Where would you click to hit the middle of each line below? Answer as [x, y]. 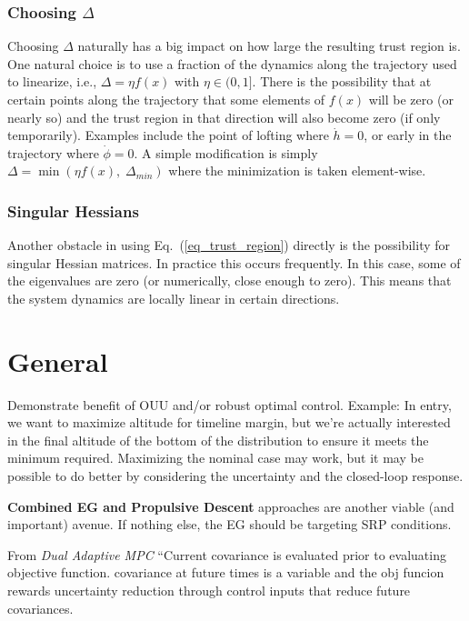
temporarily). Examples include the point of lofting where [168, 135]
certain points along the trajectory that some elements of [166, 99]
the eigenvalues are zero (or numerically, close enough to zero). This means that [230, 280]
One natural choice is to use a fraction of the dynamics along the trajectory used [232, 63]
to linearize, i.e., [52, 81]
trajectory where [53, 152]
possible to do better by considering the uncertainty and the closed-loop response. [235, 476]
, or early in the [408, 135]
